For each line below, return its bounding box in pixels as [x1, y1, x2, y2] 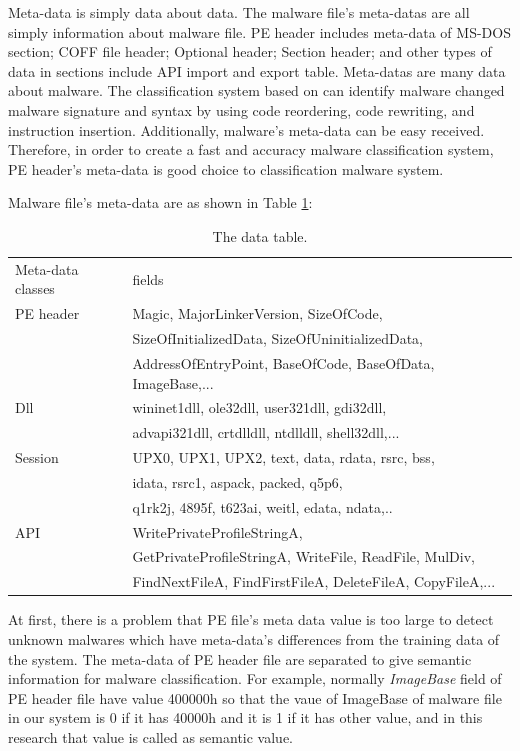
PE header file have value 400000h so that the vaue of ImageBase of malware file [8, 687, 502, 708]
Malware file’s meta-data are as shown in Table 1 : [8, 192, 313, 213]
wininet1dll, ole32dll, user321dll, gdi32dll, [132, 397, 387, 418]
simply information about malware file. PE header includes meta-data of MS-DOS [8, 21, 511, 42]
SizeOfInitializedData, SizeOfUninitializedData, [132, 328, 423, 349]
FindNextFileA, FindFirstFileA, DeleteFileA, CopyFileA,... [132, 571, 496, 592]
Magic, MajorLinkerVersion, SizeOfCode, [132, 303, 383, 324]
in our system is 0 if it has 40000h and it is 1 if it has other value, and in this [8, 707, 483, 728]
